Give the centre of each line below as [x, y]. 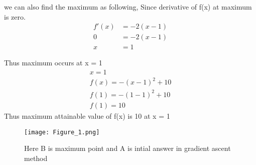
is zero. [15, 16]
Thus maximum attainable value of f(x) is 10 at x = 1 [87, 116]
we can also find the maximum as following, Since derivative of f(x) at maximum [128, 7]
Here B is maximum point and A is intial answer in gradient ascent [127, 148]
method [36, 158]
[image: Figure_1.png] [62, 132]
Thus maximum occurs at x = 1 [53, 63]
